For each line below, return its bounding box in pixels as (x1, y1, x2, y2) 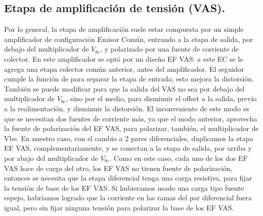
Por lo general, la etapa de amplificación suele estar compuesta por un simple (4, 24, 244, 34)
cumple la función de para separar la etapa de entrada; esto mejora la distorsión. (4, 73, 254, 84)
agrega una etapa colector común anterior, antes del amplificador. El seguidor (4, 63, 244, 74)
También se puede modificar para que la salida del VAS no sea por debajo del (4, 83, 245, 94)
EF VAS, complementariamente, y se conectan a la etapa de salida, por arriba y (4, 143, 252, 153)
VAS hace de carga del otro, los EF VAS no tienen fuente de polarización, (4, 162, 233, 173)
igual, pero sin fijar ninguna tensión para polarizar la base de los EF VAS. (4, 202, 234, 212)
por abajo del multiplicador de (4, 152, 99, 163)
